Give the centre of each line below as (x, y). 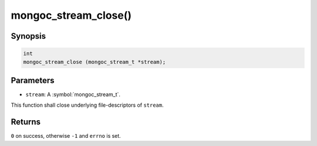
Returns (26, 122)
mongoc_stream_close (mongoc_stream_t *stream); (95, 62)
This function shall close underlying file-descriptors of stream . (87, 105)
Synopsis (28, 36)
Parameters (33, 80)
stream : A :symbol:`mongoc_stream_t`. (73, 94)
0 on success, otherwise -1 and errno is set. (66, 136)
